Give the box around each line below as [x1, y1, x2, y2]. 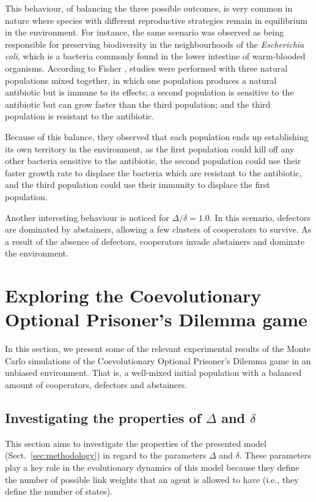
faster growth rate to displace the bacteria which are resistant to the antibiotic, [5, 166, 302, 179]
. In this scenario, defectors [209, 211, 310, 223]
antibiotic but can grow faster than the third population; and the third [5, 97, 271, 110]
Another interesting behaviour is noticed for [5, 211, 169, 223]
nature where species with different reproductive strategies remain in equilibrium [5, 13, 307, 26]
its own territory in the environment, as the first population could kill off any [5, 142, 295, 155]
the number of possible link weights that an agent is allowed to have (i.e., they [5, 473, 299, 485]
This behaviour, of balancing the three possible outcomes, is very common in [5, 2, 293, 14]
